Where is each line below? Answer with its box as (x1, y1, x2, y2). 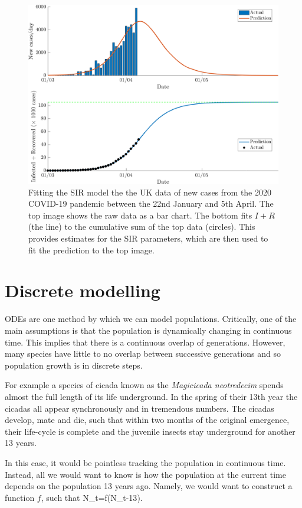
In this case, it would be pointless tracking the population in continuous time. (5, 456, 286, 468)
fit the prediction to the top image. (28, 243, 155, 256)
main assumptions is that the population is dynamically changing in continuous (5, 324, 292, 336)
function (5, 491, 35, 503)
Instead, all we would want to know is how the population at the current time (5, 468, 286, 480)
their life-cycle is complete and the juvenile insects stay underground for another (5, 425, 296, 437)
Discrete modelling (5, 278, 160, 302)
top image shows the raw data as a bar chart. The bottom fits (28, 209, 252, 221)
